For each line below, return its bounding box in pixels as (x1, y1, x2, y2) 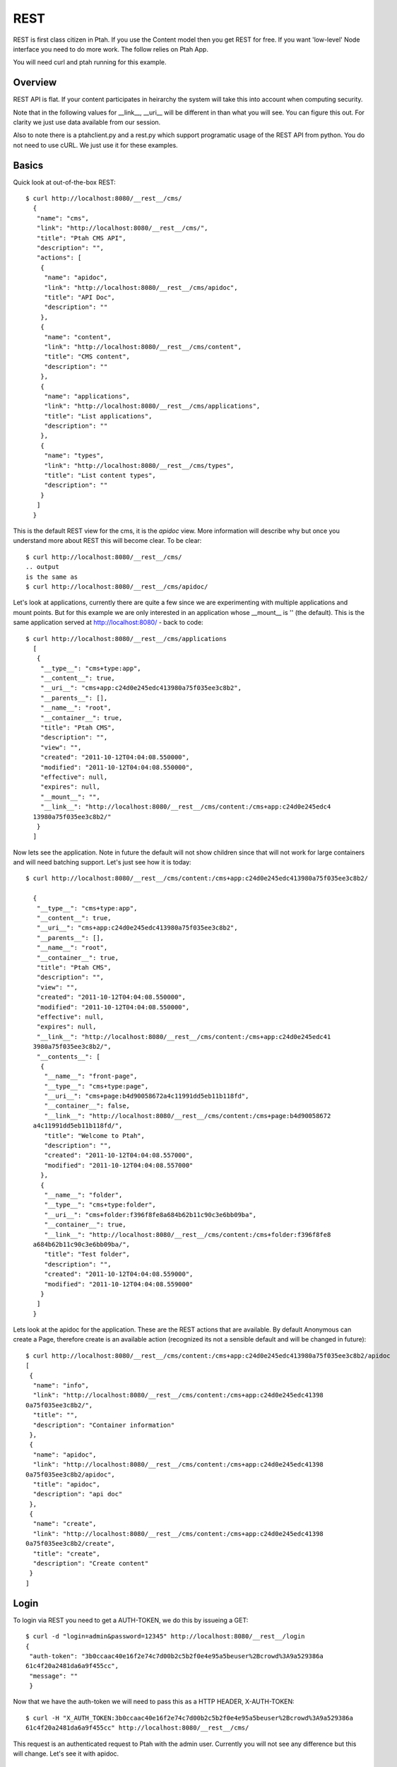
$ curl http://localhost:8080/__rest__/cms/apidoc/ (25, 582, 208, 590)
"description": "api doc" (32, 1490, 123, 1498)
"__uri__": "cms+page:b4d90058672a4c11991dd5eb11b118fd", (44, 1092, 249, 1100)
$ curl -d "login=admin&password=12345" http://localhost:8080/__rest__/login (25, 1633, 305, 1640)
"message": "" (29, 1672, 78, 1680)
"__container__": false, (44, 1102, 131, 1110)
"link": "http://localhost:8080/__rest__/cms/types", (44, 462, 235, 469)
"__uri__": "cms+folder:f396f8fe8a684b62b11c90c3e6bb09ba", (44, 1211, 257, 1219)
